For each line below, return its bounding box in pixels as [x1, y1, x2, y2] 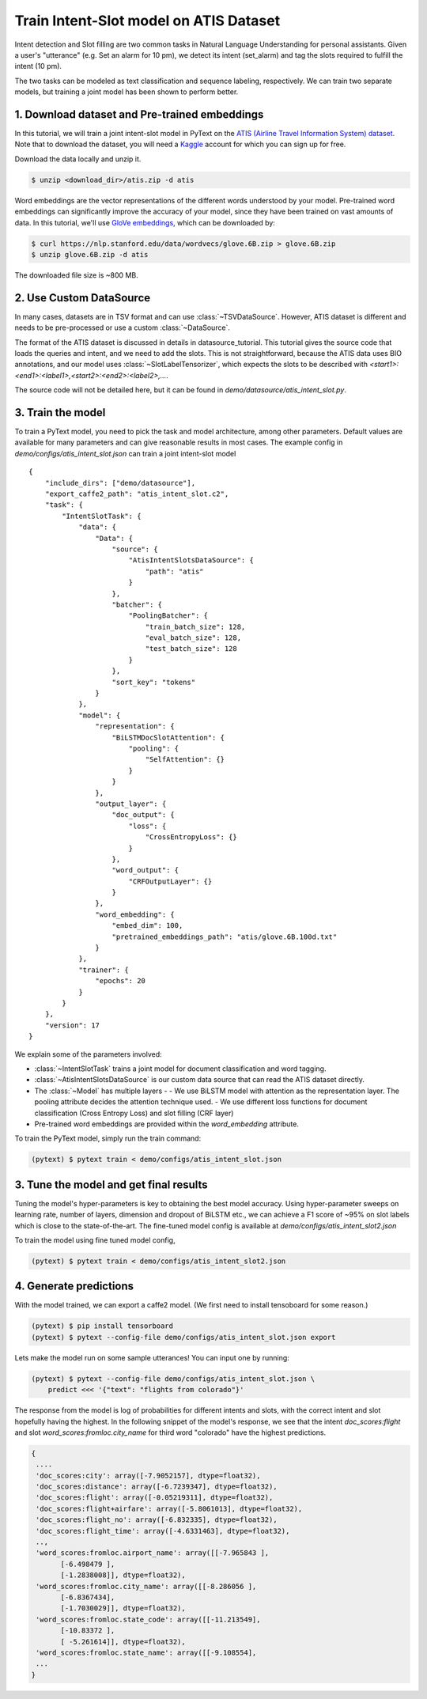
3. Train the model [14, 406, 106, 419]
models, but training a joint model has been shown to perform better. [14, 87, 239, 96]
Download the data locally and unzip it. [14, 154, 142, 164]
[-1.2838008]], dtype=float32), [60, 1571, 186, 1580]
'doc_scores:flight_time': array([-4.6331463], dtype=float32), [36, 1527, 290, 1535]
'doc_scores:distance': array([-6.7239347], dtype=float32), [36, 1482, 278, 1491]
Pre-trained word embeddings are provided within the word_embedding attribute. [34, 1119, 300, 1129]
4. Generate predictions [14, 1280, 134, 1293]
